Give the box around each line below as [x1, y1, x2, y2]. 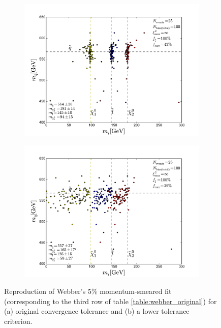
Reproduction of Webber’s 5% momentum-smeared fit [4, 286, 172, 296]
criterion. [4, 315, 33, 326]
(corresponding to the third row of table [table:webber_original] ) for [4, 295, 217, 306]
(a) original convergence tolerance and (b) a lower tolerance [4, 306, 190, 316]
